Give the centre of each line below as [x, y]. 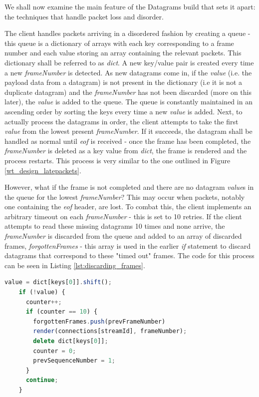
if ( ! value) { [42, 292]
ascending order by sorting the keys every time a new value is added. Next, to [124, 111]
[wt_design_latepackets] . [43, 170]
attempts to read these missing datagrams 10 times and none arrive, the [115, 226]
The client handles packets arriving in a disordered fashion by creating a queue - [128, 33]
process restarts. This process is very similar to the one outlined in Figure [118, 160]
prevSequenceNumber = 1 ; [74, 361]
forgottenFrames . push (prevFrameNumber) [99, 321]
